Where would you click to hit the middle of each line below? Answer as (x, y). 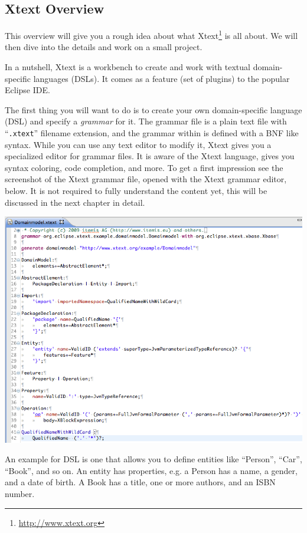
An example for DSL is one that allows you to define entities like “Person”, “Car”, (153, 459)
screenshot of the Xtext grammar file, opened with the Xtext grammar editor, (146, 179)
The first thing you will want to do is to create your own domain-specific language (153, 109)
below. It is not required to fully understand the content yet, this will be (136, 191)
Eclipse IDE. (27, 90)
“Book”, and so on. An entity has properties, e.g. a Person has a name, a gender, (151, 470)
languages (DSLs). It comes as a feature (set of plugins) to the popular (161, 78)
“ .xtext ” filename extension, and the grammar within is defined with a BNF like (152, 133)
